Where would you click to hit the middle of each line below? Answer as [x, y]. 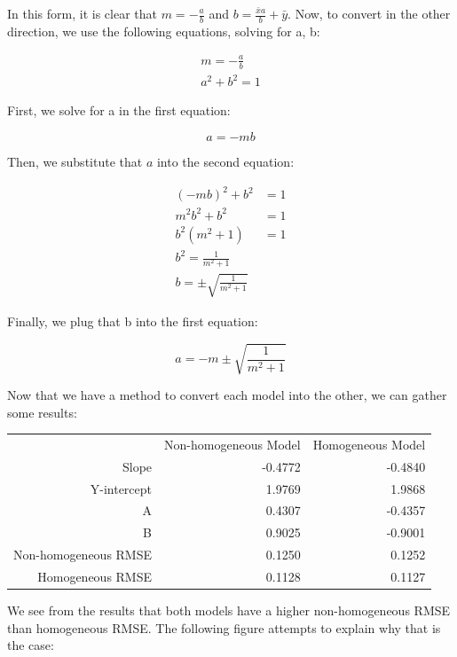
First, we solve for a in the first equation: [119, 110]
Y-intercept [121, 488]
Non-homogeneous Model [232, 444]
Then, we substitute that [75, 161]
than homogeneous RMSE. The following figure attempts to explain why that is [224, 627]
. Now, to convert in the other [369, 13]
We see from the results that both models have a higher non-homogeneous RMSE [229, 610]
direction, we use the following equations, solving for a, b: [164, 31]
